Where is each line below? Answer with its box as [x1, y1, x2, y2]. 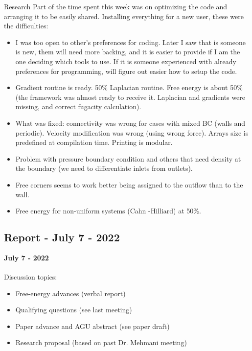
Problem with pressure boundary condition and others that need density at [15, 153, 241, 164]
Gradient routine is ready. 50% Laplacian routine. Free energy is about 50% [15, 82, 243, 93]
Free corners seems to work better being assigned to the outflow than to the [15, 179, 243, 189]
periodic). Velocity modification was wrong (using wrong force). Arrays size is [15, 127, 249, 138]
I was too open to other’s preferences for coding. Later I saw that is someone [15, 37, 246, 47]
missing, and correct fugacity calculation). [15, 101, 141, 112]
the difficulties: [4, 21, 48, 31]
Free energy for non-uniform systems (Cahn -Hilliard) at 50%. [15, 206, 201, 216]
